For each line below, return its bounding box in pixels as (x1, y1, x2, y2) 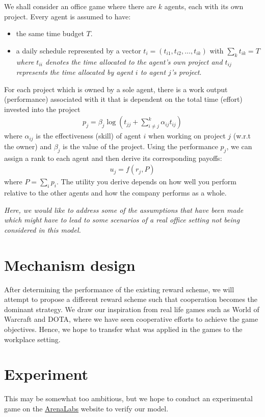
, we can (226, 141, 252, 151)
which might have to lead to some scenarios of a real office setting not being (4, 214, 240, 225)
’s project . (171, 67, 202, 77)
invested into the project (4, 103, 81, 114)
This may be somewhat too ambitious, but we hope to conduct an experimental (4, 393, 253, 404)
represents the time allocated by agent (16, 67, 133, 77)
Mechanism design (4, 254, 136, 275)
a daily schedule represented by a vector (16, 45, 141, 55)
